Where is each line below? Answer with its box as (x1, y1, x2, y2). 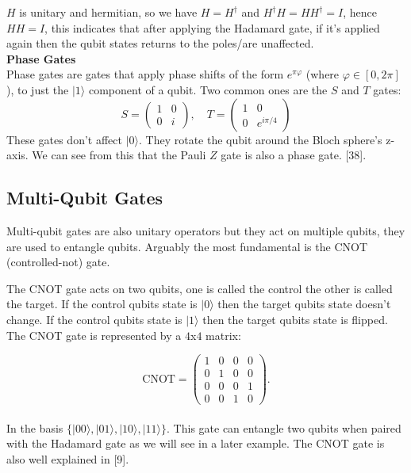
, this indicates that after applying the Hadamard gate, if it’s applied (44, 19, 380, 36)
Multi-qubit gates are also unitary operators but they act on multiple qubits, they (6, 222, 405, 238)
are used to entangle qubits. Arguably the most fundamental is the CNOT (6, 238, 367, 254)
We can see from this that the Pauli (32, 147, 206, 163)
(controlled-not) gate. (6, 254, 110, 270)
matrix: (205, 326, 241, 343)
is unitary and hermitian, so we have (19, 4, 198, 20)
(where (305, 66, 340, 82)
